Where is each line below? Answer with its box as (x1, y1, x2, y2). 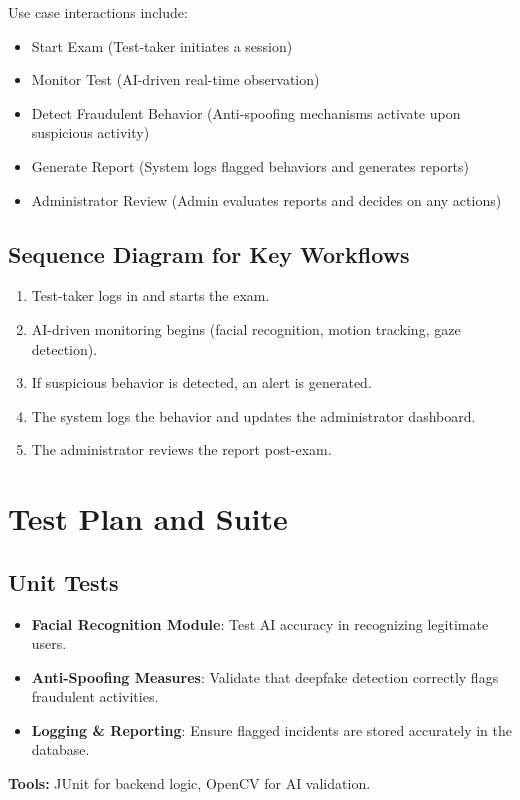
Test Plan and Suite (8, 498, 288, 539)
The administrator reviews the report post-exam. (31, 439, 332, 460)
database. (31, 739, 90, 760)
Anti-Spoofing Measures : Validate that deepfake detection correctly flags (31, 666, 499, 687)
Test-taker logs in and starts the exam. (31, 285, 270, 306)
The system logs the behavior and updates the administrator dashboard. (31, 405, 476, 426)
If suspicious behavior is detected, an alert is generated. (31, 372, 372, 393)
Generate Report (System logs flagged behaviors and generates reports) (31, 155, 470, 176)
